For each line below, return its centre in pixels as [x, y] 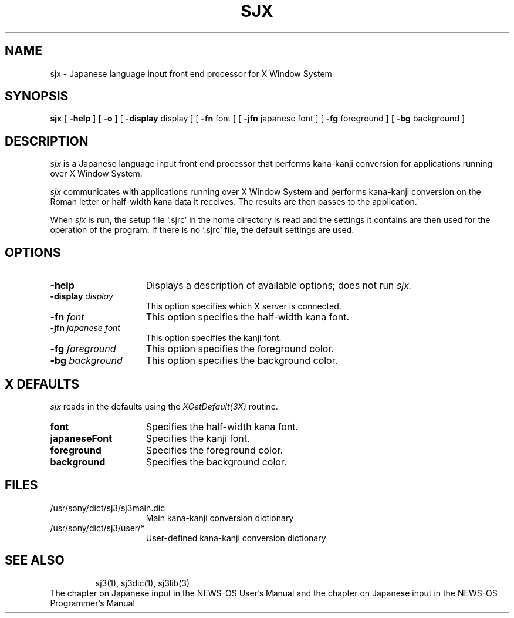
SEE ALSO [35, 560]
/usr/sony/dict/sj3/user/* [97, 528]
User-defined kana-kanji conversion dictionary [236, 538]
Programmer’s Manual [92, 603]
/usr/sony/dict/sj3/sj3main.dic [108, 508]
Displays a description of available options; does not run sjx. [279, 286]
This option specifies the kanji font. [214, 338]
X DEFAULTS [42, 384]
